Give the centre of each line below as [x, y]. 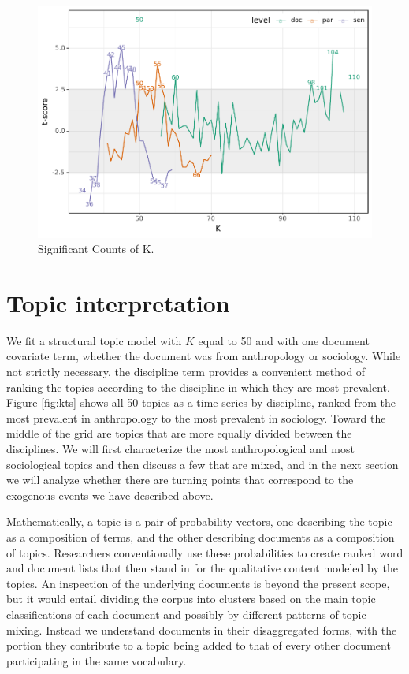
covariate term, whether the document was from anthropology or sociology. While [204, 356]
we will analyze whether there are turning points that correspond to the [180, 480]
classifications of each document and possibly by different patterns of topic [186, 614]
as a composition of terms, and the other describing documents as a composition [201, 536]
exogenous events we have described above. [110, 495]
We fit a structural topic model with [94, 340]
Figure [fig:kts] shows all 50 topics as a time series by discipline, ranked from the [201, 402]
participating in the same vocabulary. [97, 660]
